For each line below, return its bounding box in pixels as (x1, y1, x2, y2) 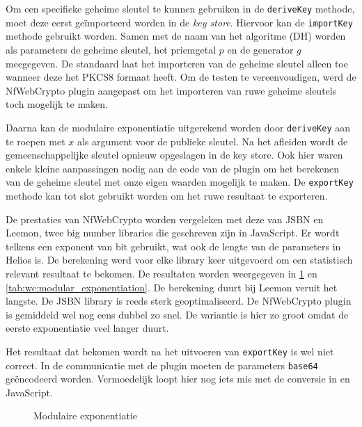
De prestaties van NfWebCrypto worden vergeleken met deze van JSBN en (6, 211, 324, 226)
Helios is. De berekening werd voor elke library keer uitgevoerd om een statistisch (6, 252, 353, 267)
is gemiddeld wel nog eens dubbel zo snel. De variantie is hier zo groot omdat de (6, 307, 349, 321)
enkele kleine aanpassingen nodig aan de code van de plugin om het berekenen (6, 161, 339, 175)
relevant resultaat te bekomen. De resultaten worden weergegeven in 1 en (6, 266, 317, 280)
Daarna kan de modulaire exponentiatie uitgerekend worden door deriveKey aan (6, 120, 350, 134)
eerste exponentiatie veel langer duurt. (6, 321, 169, 335)
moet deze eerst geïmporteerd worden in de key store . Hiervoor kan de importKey (6, 15, 353, 29)
